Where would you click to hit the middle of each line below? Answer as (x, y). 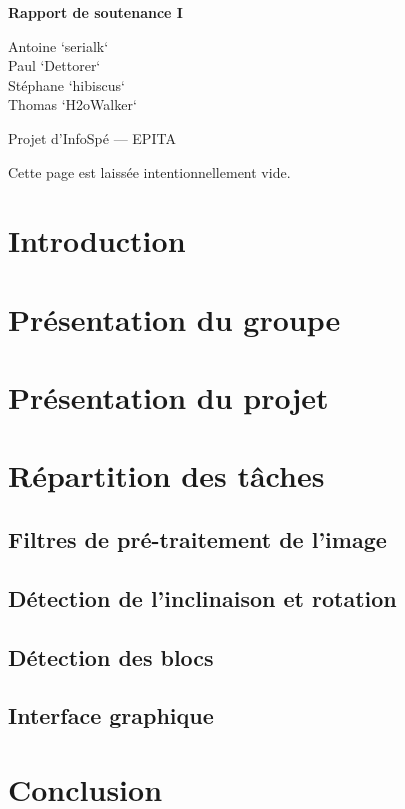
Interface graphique (111, 715)
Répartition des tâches (166, 475)
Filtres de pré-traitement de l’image (197, 539)
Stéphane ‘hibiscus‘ (66, 84)
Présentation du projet (168, 397)
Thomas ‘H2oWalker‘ (72, 104)
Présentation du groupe (174, 318)
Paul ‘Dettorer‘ (54, 65)
